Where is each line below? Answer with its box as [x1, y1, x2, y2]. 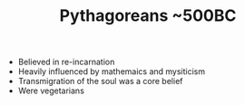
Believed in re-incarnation [17, 56, 115, 68]
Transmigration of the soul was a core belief [17, 76, 183, 87]
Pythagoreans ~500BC [59, 5, 237, 26]
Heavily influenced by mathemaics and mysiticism [17, 66, 206, 77]
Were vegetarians [17, 85, 84, 96]
